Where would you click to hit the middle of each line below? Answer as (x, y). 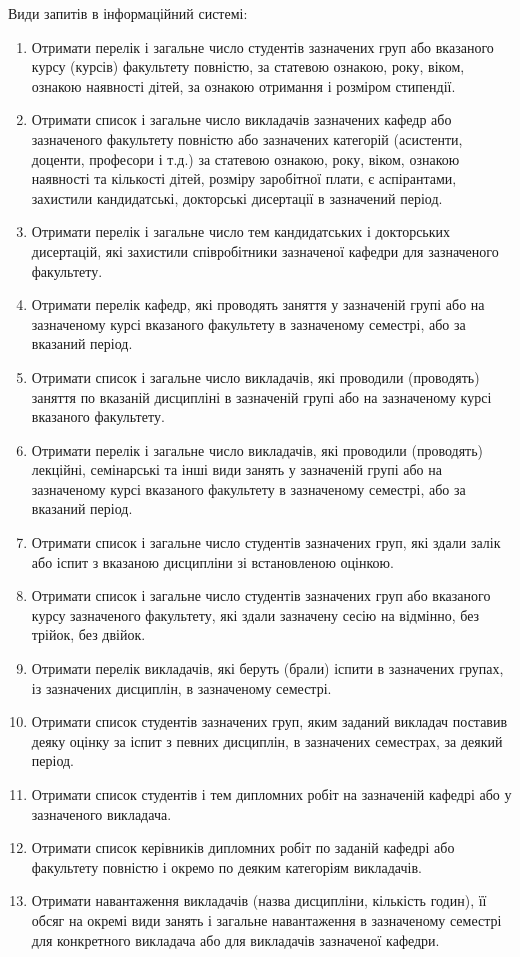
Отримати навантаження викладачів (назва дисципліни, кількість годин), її (259, 900)
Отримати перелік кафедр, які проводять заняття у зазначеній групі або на (258, 304)
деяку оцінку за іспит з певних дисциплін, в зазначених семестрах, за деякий (267, 740)
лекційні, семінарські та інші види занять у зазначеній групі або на (236, 469)
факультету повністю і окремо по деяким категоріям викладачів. (226, 866)
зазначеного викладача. (101, 813)
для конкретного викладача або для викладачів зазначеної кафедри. (235, 939)
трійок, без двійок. (88, 634)
